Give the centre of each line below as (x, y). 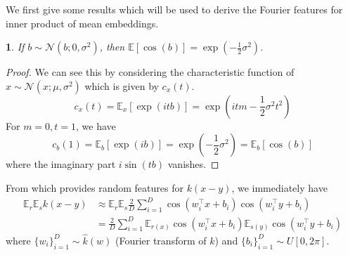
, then (112, 47)
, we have (96, 125)
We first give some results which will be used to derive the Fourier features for (174, 9)
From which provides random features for (95, 187)
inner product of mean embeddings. (82, 23)
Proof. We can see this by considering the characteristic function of (150, 72)
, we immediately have (279, 187)
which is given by (122, 85)
